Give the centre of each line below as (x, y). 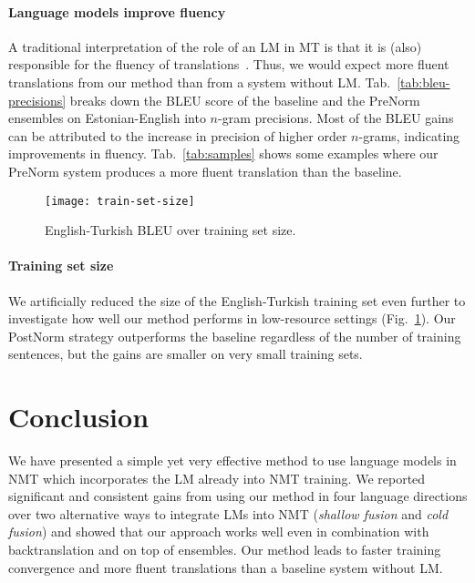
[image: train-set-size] (120, 201)
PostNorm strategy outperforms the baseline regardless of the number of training (235, 336)
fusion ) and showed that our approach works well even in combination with (219, 532)
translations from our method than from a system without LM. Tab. (200, 82)
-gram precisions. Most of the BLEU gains (336, 118)
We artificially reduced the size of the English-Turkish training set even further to (237, 300)
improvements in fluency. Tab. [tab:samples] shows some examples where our (223, 153)
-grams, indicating (409, 135)
